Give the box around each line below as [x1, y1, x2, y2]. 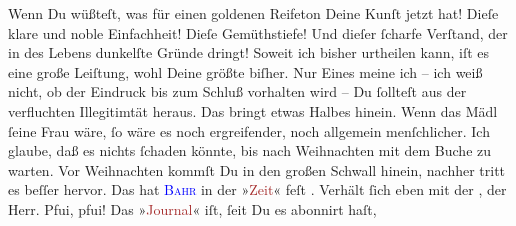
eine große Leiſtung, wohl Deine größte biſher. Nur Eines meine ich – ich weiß [8, 61, 483, 82]
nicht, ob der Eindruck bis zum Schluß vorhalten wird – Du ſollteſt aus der [8, 81, 467, 102]
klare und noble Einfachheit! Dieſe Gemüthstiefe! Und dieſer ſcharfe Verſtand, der [8, 22, 508, 43]
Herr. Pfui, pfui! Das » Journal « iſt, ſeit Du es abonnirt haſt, [8, 198, 377, 219]
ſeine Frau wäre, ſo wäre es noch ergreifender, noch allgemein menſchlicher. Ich [8, 120, 490, 141]
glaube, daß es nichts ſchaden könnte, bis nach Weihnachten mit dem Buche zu [8, 140, 492, 161]
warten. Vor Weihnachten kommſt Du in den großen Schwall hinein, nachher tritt [8, 159, 506, 180]
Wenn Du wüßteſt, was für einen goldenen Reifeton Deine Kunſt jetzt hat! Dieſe [8, 3, 499, 23]
